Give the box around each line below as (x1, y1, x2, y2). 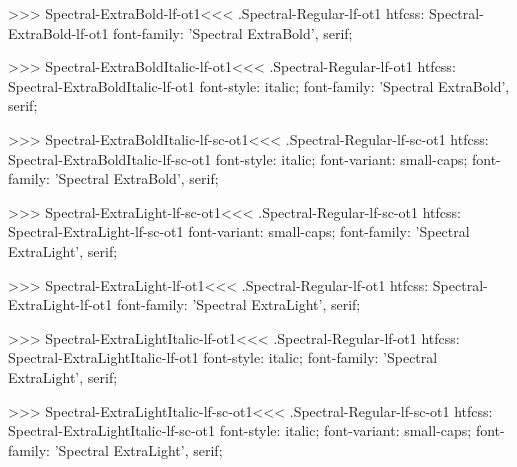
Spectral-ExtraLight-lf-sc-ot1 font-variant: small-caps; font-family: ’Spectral (8, 221, 470, 242)
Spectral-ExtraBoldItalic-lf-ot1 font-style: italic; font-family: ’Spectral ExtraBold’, (8, 75, 510, 96)
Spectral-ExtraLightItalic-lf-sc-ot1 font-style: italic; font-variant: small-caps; (8, 420, 472, 441)
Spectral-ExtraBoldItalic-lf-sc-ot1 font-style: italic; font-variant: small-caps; (8, 148, 468, 169)
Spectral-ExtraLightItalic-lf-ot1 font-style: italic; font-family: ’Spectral (8, 347, 438, 368)
